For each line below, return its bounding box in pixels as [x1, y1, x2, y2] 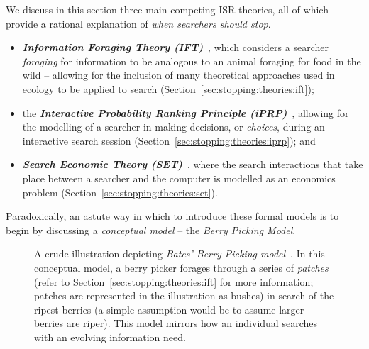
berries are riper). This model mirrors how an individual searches [34, 316, 317, 331]
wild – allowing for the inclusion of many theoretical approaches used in [22, 67, 335, 82]
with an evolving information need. [34, 329, 186, 344]
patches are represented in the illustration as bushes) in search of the [34, 288, 334, 303]
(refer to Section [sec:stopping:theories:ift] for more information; [34, 274, 314, 289]
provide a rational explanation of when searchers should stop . [6, 16, 271, 31]
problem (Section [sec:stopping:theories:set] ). [22, 184, 218, 199]
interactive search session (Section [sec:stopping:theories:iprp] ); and [22, 133, 316, 148]
